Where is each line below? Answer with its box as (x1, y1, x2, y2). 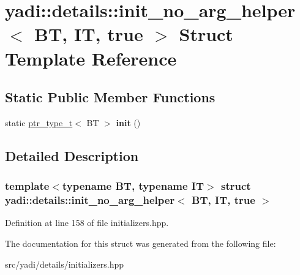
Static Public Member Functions (5, 88, 216, 107)
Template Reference (5, 45, 177, 70)
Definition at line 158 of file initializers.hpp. (5, 216, 169, 229)
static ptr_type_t (5, 116, 73, 129)
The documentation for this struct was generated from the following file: (5, 237, 276, 250)
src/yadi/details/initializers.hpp (5, 257, 124, 270)
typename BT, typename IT (62, 178, 204, 194)
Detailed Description (5, 146, 139, 165)
